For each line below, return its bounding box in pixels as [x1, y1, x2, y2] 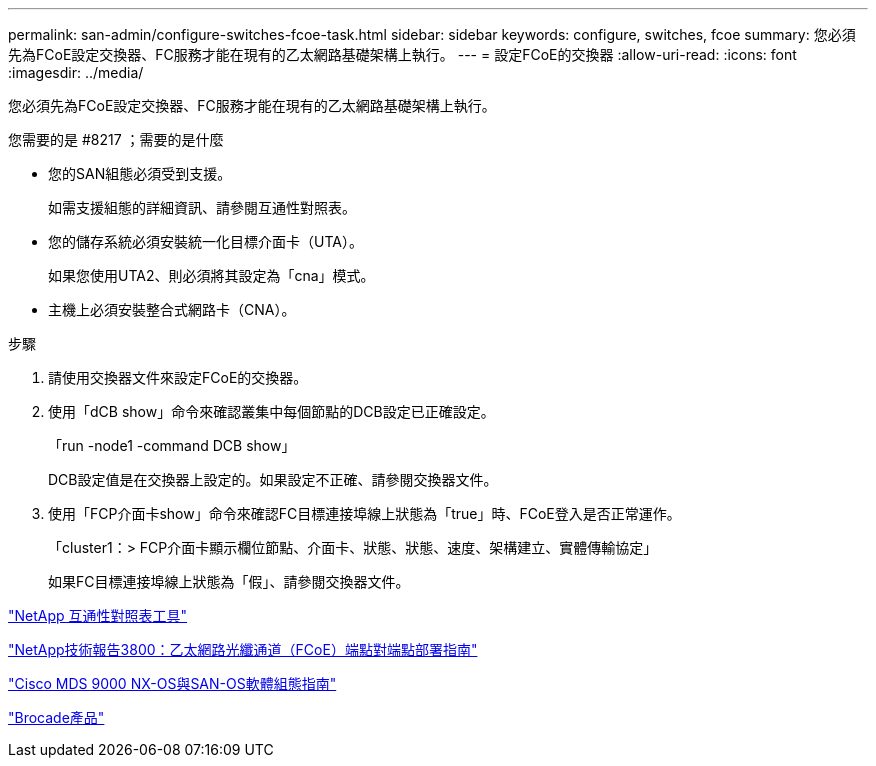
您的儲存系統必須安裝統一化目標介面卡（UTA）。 [48, 233, 363, 250]
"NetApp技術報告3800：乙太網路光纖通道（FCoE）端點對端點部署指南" [8, 641, 478, 658]
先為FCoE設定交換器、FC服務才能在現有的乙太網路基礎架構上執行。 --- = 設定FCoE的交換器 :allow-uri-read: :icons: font [8, 46, 797, 63]
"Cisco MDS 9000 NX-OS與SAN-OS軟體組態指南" [8, 675, 337, 692]
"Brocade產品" [8, 709, 105, 726]
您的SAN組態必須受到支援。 [48, 165, 232, 182]
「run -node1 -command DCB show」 [48, 437, 296, 454]
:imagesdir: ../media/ [8, 64, 144, 81]
